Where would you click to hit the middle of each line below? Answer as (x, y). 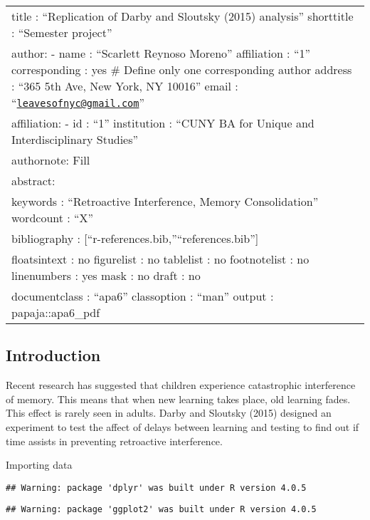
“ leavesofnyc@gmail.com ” (78, 102)
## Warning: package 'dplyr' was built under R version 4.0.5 (156, 488)
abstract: (33, 181)
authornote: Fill (51, 160)
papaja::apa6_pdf (56, 312)
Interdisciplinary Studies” (75, 139)
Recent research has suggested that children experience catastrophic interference (181, 385)
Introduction (53, 355)
